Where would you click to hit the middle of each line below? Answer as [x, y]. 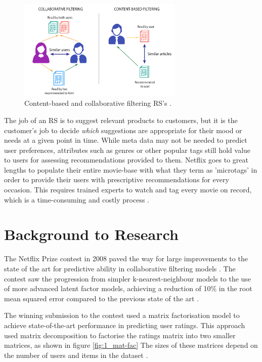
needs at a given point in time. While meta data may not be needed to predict [126, 140]
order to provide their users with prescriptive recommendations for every [117, 179]
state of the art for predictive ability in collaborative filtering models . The [120, 268]
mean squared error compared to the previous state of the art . [102, 298]
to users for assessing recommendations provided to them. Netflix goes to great [126, 160]
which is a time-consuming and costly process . [77, 199]
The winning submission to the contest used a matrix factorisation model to [122, 315]
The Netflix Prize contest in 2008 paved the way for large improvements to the [126, 258]
